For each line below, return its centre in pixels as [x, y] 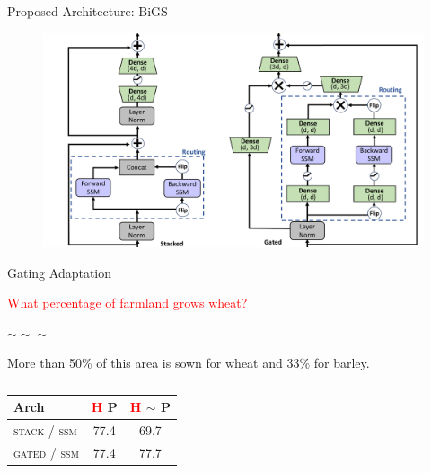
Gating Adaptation [60, 272]
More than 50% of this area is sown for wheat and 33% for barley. [189, 363]
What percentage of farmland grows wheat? [128, 303]
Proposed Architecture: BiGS [88, 11]
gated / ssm [46, 452]
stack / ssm [45, 429]
